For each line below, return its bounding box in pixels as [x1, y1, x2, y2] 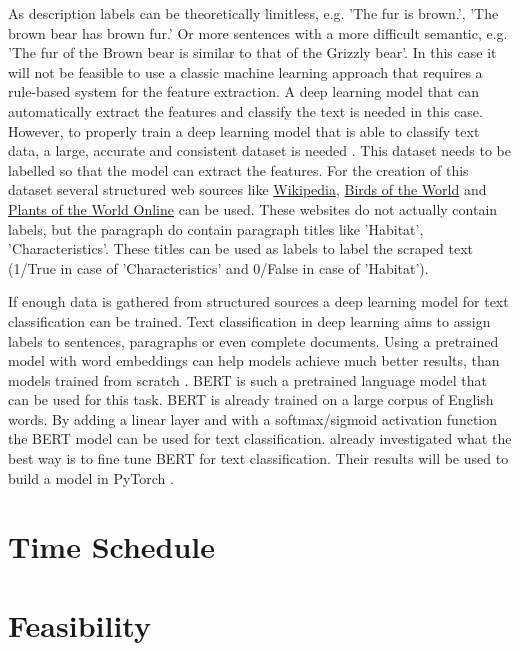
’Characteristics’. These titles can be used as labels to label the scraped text [8, 238, 474, 259]
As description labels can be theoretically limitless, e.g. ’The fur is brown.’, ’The [8, 3, 499, 23]
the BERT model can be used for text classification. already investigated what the [8, 428, 512, 449]
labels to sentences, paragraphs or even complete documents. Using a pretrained [8, 330, 499, 351]
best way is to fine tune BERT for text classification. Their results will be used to [8, 448, 509, 469]
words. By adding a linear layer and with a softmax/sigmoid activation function [8, 408, 498, 429]
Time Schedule [8, 526, 216, 567]
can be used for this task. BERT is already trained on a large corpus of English [8, 389, 494, 410]
